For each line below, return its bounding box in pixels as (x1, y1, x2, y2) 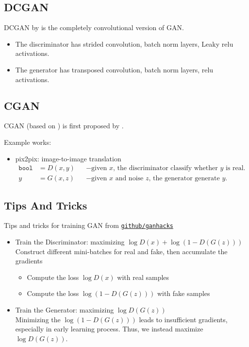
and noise (115, 175, 144, 182)
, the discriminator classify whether (113, 165, 218, 172)
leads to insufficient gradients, (139, 314, 228, 324)
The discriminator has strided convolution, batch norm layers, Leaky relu (15, 38, 233, 49)
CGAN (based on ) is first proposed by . (4, 121, 124, 131)
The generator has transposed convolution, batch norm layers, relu (15, 64, 214, 74)
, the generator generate (149, 175, 220, 182)
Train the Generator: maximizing (15, 305, 114, 315)
